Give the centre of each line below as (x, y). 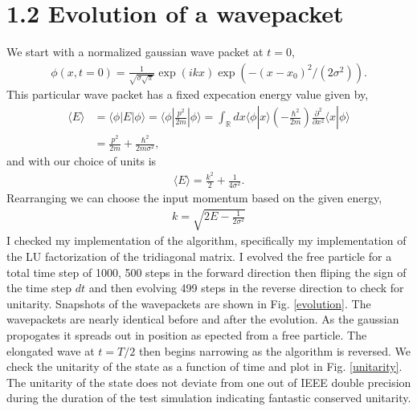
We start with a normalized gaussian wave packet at (135, 52)
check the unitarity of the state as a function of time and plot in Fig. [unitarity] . (204, 366)
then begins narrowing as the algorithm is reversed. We (274, 350)
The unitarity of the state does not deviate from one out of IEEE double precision (209, 382)
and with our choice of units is (82, 161)
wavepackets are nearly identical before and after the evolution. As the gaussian (203, 319)
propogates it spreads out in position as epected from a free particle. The (187, 334)
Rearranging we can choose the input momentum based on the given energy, (194, 198)
